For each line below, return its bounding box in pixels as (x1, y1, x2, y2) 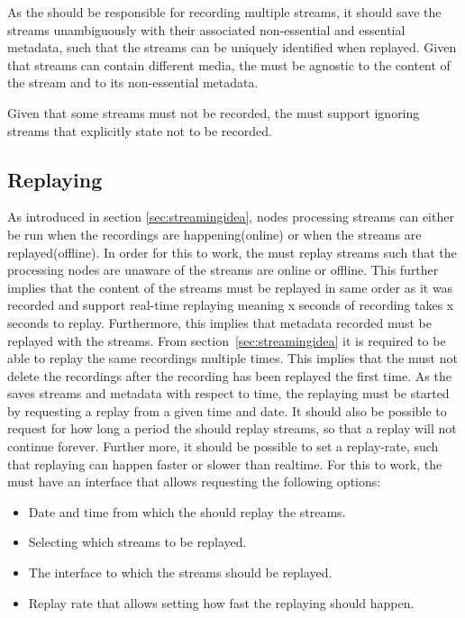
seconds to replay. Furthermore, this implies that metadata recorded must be (7, 313, 432, 332)
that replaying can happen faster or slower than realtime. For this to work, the (7, 454, 442, 473)
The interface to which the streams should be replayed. (28, 563, 333, 582)
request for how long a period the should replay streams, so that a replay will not (7, 419, 457, 438)
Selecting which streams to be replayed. (28, 532, 247, 551)
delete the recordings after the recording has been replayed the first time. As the (7, 366, 451, 385)
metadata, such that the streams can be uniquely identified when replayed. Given (7, 38, 457, 57)
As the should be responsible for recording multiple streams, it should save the (7, 3, 442, 21)
